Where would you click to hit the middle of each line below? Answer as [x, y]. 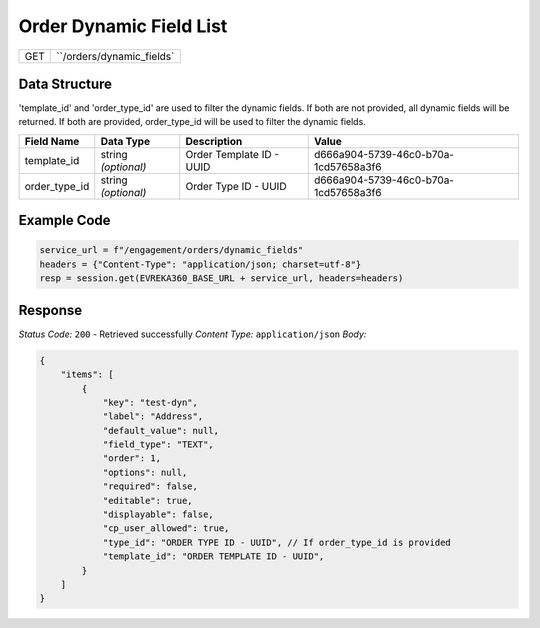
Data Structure [65, 83]
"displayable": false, [158, 514]
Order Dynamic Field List [123, 26]
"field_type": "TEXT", [158, 444]
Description [214, 141]
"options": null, [145, 472]
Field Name [52, 141]
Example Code [64, 220]
